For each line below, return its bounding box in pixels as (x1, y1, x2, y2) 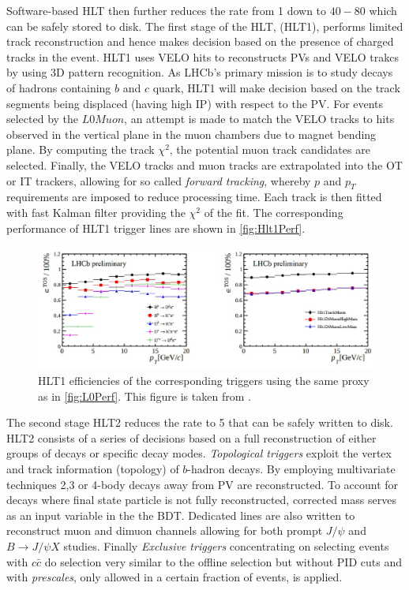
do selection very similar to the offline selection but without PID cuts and (44, 553, 402, 569)
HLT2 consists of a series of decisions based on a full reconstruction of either (6, 429, 377, 446)
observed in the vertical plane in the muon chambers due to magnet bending (6, 125, 377, 142)
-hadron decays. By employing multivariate (187, 460, 396, 476)
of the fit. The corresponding (204, 204, 343, 220)
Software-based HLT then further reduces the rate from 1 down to (6, 2, 327, 18)
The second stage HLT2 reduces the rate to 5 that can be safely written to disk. (6, 414, 393, 431)
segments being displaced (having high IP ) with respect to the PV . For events (6, 95, 384, 111)
